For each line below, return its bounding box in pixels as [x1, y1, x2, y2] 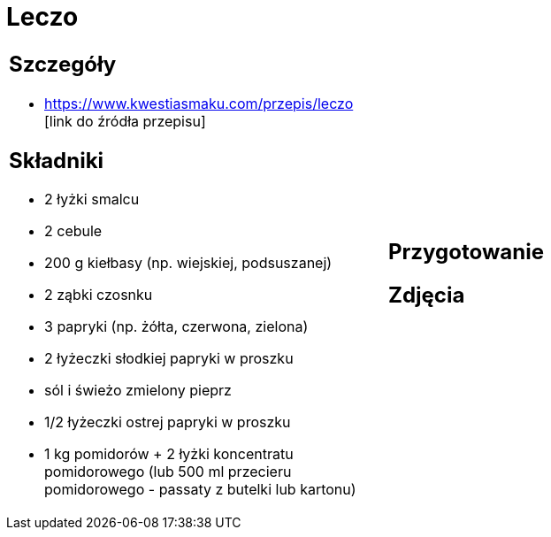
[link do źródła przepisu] [44, 111, 206, 130]
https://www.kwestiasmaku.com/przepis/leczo [44, 94, 354, 112]
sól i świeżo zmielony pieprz [44, 381, 232, 400]
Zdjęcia [388, 281, 465, 308]
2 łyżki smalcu [44, 190, 140, 209]
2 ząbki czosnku [44, 286, 153, 304]
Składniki [9, 147, 104, 173]
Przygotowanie [388, 238, 544, 265]
